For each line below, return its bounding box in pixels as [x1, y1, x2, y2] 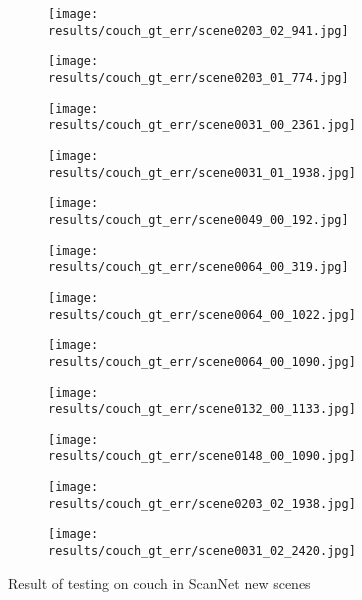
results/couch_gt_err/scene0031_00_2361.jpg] [48, 118, 356, 133]
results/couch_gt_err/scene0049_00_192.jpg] [48, 212, 349, 227]
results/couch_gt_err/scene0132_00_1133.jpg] [48, 402, 356, 417]
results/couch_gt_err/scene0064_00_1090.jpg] [48, 354, 356, 369]
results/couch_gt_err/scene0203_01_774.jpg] [48, 70, 349, 85]
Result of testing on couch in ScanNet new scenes [8, 572, 311, 593]
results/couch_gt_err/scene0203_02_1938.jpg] [48, 496, 356, 511]
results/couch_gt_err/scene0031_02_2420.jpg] [48, 544, 356, 559]
